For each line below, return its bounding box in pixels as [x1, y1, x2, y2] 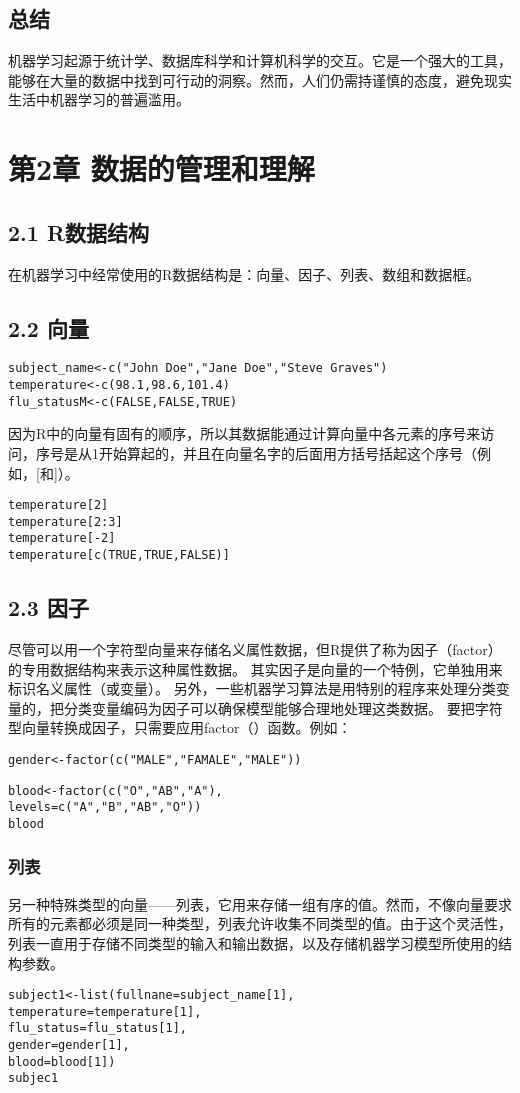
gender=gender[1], [8, 1038, 130, 1053]
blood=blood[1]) [8, 1054, 116, 1069]
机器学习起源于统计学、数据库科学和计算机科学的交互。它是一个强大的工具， [8, 50, 512, 71]
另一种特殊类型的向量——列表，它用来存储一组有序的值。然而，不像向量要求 [8, 893, 512, 914]
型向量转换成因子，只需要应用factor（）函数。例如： [8, 717, 352, 738]
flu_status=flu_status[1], [8, 1021, 187, 1036]
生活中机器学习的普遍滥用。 [8, 89, 190, 110]
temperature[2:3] [8, 514, 123, 529]
